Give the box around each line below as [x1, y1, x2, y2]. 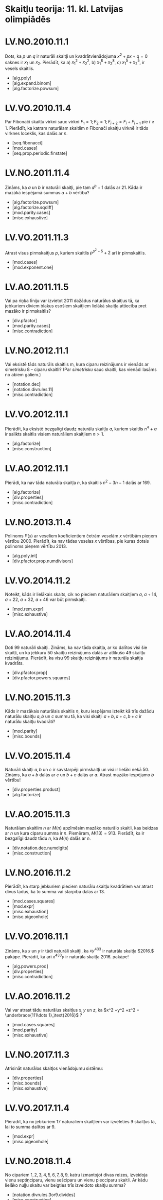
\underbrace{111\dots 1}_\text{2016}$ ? [5, 1012, 82, 1018]
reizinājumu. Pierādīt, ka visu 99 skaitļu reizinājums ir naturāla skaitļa [5, 655, 144, 661]
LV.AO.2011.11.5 [5, 281, 69, 293]
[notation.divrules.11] [12, 386, 54, 392]
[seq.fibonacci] [12, 139, 43, 145]
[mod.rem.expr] [12, 606, 44, 612]
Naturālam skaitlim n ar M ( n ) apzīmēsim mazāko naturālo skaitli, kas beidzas [5, 825, 158, 831]
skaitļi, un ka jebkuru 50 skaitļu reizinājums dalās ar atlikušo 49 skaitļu [5, 649, 146, 655]
